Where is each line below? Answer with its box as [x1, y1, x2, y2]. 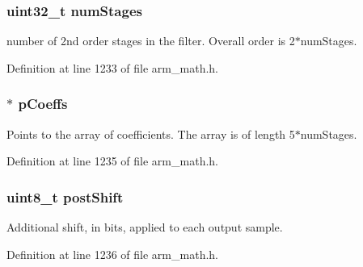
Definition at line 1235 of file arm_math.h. [6, 152, 218, 169]
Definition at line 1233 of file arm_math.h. [6, 59, 218, 76]
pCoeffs [18, 94, 68, 114]
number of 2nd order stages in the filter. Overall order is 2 [6, 32, 295, 49]
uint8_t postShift [6, 186, 124, 207]
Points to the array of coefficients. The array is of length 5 [6, 125, 295, 142]
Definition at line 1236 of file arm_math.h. [6, 245, 218, 262]
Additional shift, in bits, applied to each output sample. [6, 219, 283, 236]
